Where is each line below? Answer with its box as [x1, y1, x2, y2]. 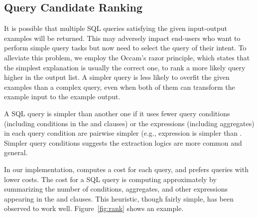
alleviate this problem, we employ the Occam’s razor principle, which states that [4, 52, 250, 62]
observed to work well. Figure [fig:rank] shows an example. [4, 203, 184, 214]
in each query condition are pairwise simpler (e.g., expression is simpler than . [4, 128, 242, 138]
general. [4, 147, 28, 158]
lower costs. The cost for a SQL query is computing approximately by [4, 174, 217, 184]
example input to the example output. [4, 91, 121, 102]
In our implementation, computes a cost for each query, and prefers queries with [4, 164, 249, 174]
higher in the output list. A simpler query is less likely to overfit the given [4, 72, 230, 82]
